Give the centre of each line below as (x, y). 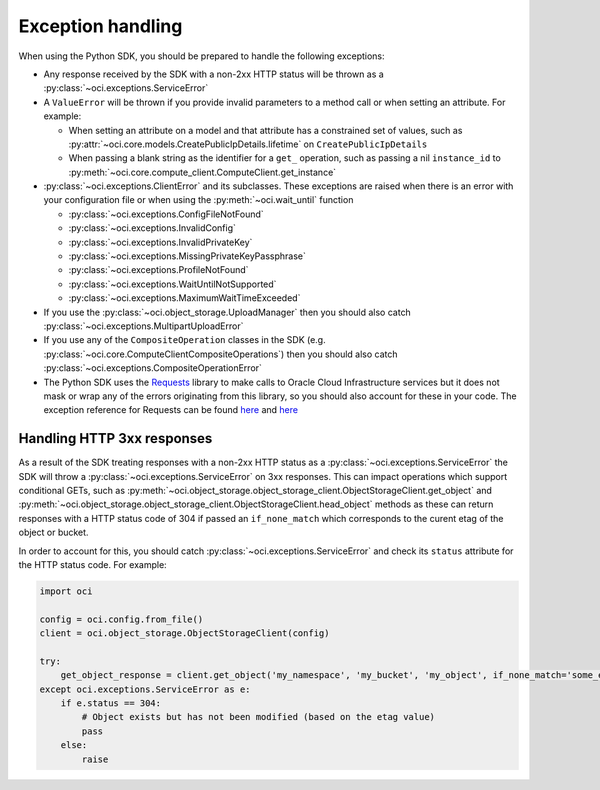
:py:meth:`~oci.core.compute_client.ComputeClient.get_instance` (202, 172)
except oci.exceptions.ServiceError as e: (145, 689)
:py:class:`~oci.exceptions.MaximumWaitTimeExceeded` (184, 298)
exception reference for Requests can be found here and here (171, 410)
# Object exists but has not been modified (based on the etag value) (258, 717)
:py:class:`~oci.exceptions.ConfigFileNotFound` (166, 214)
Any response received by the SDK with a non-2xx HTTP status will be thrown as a (213, 74)
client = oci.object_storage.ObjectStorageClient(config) (184, 633)
